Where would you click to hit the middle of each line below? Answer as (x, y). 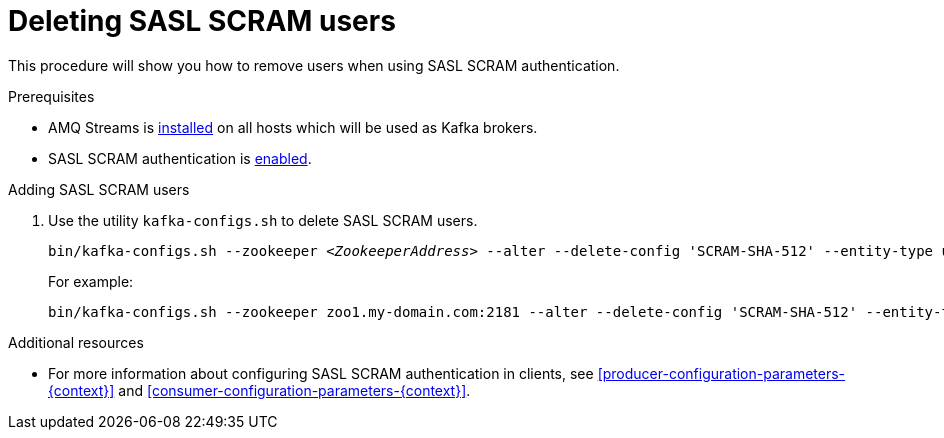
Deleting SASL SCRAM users (202, 21)
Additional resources (76, 342)
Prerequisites (51, 96)
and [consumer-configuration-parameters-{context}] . (294, 390)
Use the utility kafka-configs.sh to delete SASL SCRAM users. (263, 220)
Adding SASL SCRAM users (99, 189)
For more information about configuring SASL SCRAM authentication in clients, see (321, 373)
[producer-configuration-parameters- (721, 373)
